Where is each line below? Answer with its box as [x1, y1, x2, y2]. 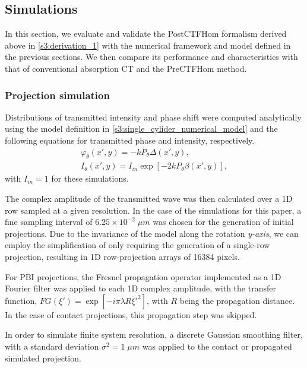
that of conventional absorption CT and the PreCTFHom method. [5, 62, 247, 74]
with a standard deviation [5, 340, 99, 352]
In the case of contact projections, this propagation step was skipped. [5, 308, 257, 321]
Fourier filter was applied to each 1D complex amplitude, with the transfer [5, 282, 276, 294]
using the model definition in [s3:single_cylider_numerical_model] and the [5, 122, 278, 135]
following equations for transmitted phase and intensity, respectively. [5, 134, 255, 146]
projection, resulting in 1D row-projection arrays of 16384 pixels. [5, 250, 240, 262]
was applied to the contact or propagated [142, 340, 292, 352]
